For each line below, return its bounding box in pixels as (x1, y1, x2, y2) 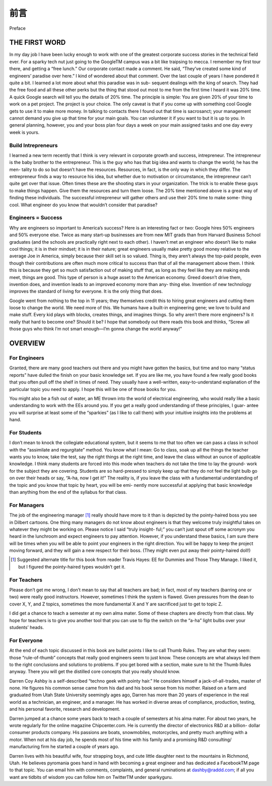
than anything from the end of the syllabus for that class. (9, 489, 127, 495)
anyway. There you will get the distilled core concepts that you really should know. (9, 668, 181, 675)
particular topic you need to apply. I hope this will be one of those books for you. (9, 386, 177, 392)
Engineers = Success (9, 214, 62, 221)
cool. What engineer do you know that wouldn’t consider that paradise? (9, 202, 158, 208)
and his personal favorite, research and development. (9, 706, 120, 712)
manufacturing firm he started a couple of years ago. (9, 744, 119, 750)
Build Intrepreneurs (9, 142, 58, 149)
